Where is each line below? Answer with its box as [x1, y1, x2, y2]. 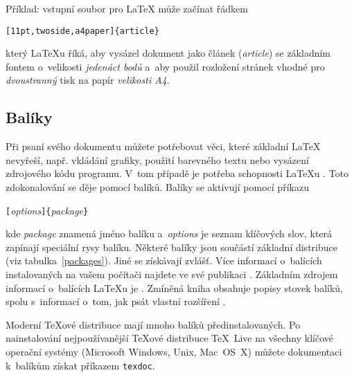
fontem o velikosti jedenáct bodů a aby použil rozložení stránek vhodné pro [6, 59, 325, 73]
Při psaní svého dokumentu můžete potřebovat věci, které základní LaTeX [6, 139, 321, 154]
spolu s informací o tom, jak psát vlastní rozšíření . [6, 294, 226, 309]
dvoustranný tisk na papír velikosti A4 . [6, 73, 170, 87]
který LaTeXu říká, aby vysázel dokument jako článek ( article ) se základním [6, 46, 331, 60]
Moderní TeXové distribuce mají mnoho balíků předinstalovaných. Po [6, 317, 301, 331]
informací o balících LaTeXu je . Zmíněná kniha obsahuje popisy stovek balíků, [6, 280, 344, 295]
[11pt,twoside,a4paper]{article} [6, 26, 159, 36]
